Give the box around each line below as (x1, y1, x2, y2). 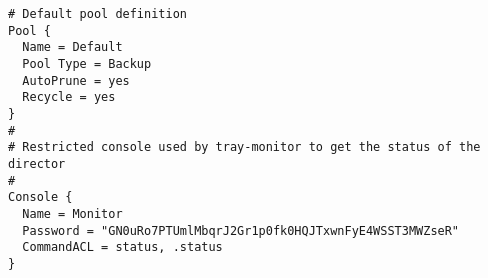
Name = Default (22, 40, 123, 55)
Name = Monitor (22, 206, 123, 221)
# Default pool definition (8, 7, 187, 21)
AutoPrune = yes (22, 73, 130, 88)
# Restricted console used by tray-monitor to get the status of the (8, 140, 481, 155)
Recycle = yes (22, 90, 116, 105)
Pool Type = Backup (22, 56, 152, 71)
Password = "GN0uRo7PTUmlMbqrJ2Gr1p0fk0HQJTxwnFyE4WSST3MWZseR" (22, 223, 460, 238)
